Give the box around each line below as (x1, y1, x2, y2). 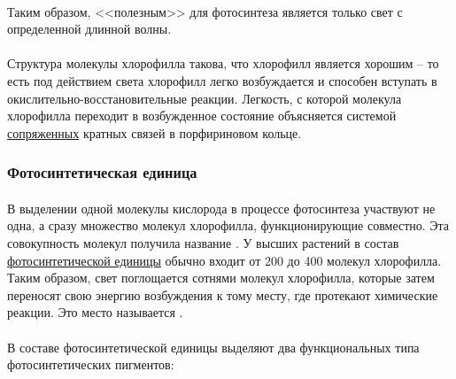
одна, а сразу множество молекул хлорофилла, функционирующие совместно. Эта (7, 216, 450, 235)
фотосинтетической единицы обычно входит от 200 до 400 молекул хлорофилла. (7, 251, 442, 269)
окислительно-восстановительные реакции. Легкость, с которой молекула (7, 89, 402, 107)
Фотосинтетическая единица (7, 161, 197, 183)
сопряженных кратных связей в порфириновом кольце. (7, 123, 302, 142)
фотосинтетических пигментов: (7, 355, 174, 374)
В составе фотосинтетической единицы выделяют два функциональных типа (7, 337, 420, 356)
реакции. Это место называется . (7, 303, 183, 321)
